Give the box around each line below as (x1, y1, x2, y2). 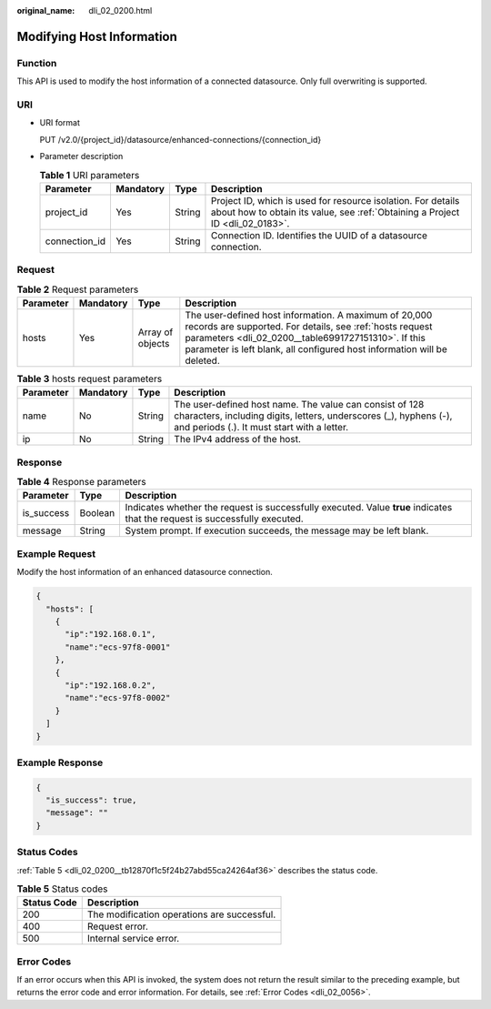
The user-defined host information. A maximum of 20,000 (185, 308, 433, 321)
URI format (39, 117, 81, 128)
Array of (137, 326, 174, 338)
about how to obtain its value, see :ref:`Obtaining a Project (210, 206, 460, 218)
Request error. (86, 920, 149, 933)
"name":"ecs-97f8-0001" (65, 641, 171, 652)
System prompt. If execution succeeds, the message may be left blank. (125, 524, 429, 537)
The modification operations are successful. (86, 908, 276, 921)
